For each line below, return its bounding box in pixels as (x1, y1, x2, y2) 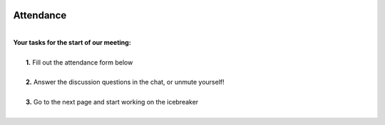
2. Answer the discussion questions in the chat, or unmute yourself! (26, 78, 225, 87)
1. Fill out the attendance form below (26, 58, 133, 67)
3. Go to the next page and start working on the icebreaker (26, 98, 199, 107)
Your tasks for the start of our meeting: (13, 38, 131, 46)
